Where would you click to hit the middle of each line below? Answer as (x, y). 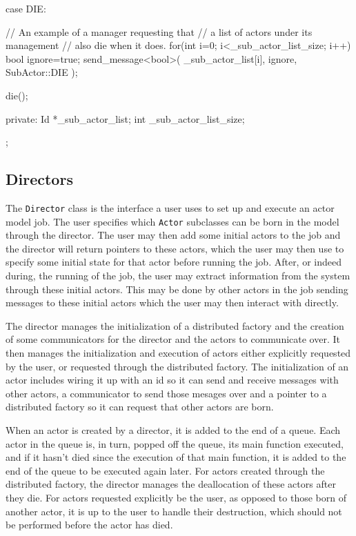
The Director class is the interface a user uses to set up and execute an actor (170, 207)
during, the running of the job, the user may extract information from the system (178, 276)
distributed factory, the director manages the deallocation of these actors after (171, 484)
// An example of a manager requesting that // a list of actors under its (159, 31)
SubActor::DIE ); (42, 72)
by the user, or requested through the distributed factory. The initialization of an (177, 366)
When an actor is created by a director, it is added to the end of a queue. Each (173, 429)
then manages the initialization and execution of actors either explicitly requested (178, 353)
